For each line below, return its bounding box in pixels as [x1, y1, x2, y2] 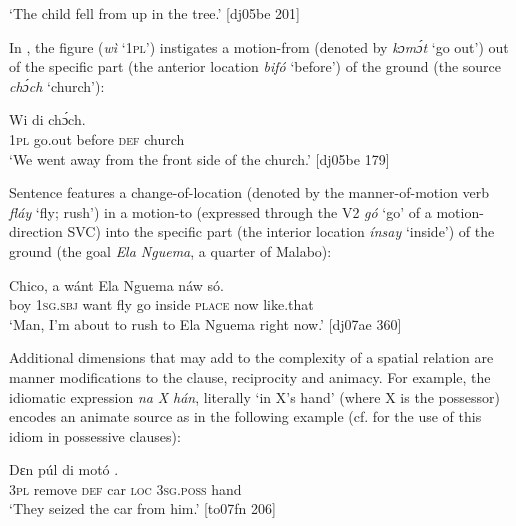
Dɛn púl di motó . [9, 459, 119, 480]
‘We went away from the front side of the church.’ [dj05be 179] [9, 148, 390, 169]
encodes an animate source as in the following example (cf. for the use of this [9, 406, 482, 427]
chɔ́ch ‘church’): [9, 75, 105, 96]
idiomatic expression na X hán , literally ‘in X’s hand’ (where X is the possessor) [9, 386, 500, 407]
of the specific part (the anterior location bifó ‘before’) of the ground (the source [9, 56, 502, 77]
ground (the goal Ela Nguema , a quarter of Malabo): [9, 240, 332, 261]
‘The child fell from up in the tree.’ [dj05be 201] [9, 3, 300, 23]
